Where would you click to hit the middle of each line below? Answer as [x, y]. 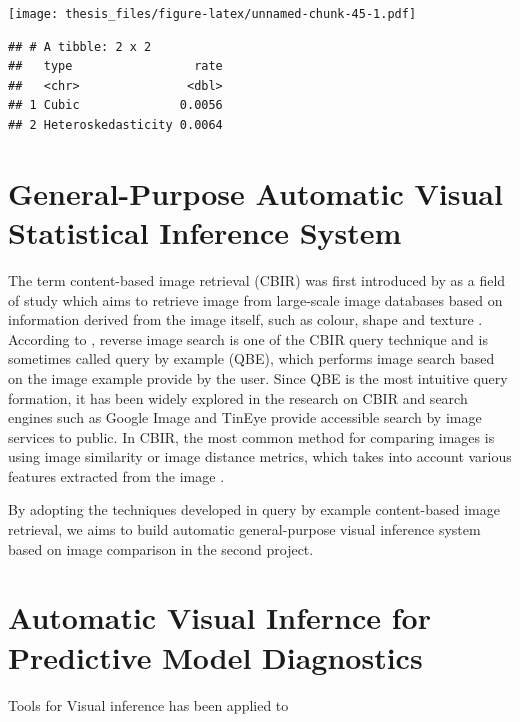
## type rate [115, 66]
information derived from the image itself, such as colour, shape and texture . [245, 319]
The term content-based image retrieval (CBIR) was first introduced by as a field [257, 279]
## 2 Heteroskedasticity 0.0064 [115, 125]
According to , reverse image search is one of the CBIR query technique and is [248, 338]
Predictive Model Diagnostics [215, 656]
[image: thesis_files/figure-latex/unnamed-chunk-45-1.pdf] [212, 14]
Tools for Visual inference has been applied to [148, 704]
